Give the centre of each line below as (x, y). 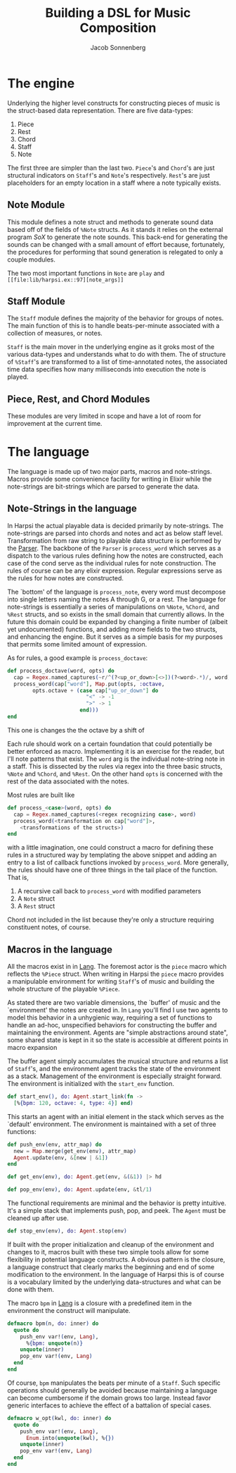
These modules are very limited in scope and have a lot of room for (104, 416)
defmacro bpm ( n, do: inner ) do (53, 1324)
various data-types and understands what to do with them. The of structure (117, 355)
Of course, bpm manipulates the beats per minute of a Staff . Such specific (114, 1383)
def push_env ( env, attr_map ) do (54, 1144)
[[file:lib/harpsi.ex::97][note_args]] (66, 280)
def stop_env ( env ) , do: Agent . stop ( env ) (67, 1231)
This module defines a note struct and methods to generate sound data (110, 222)
